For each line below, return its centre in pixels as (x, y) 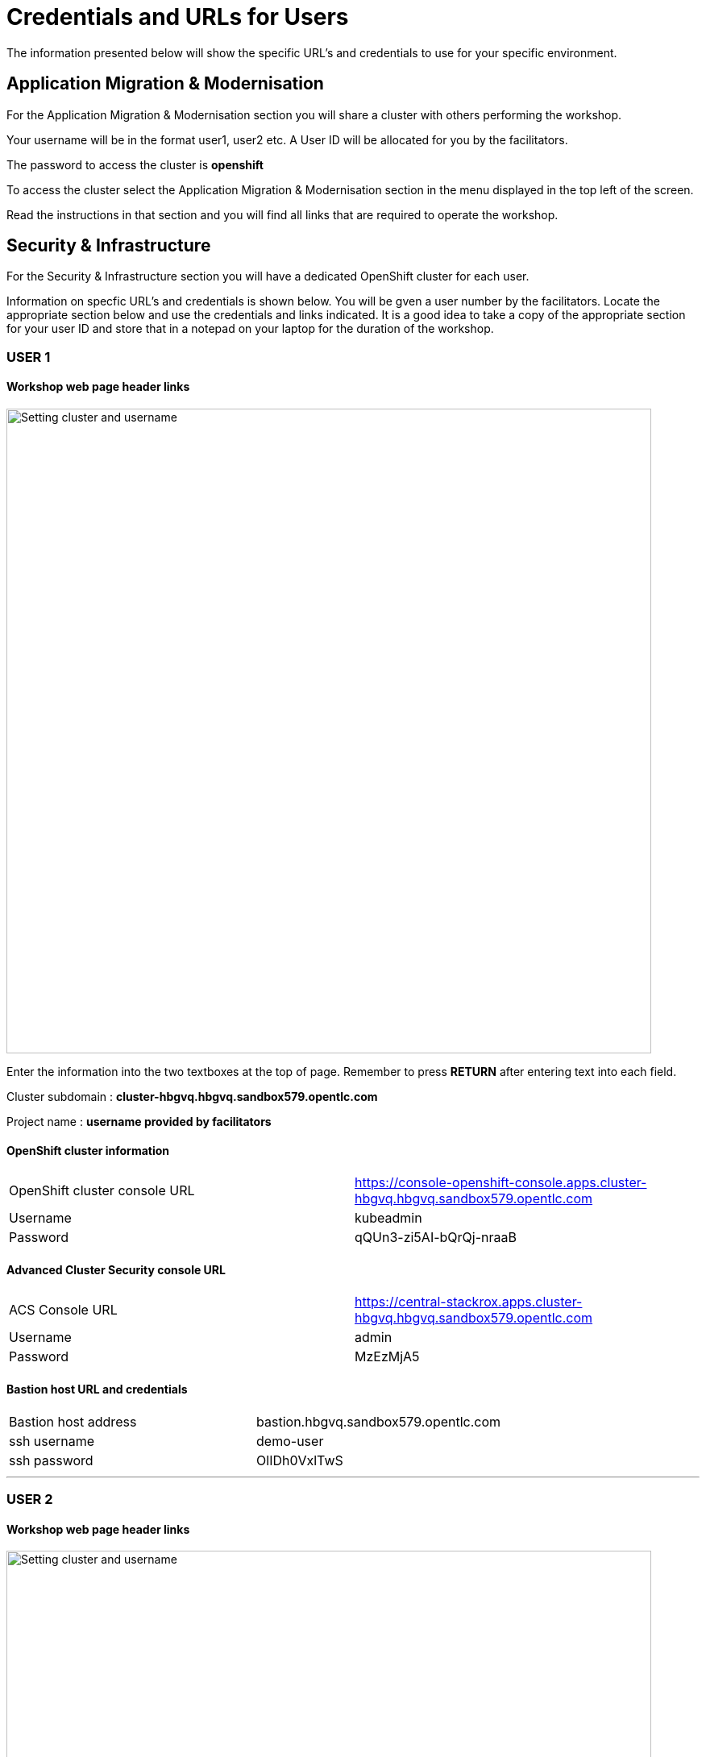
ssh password (51, 1460)
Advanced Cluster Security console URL (116, 1269)
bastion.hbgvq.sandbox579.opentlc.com (379, 1421)
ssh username (52, 1441)
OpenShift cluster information (88, 1150)
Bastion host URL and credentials (97, 1389)
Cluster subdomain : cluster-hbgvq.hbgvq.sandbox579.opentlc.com (192, 1097)
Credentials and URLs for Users (178, 17)
